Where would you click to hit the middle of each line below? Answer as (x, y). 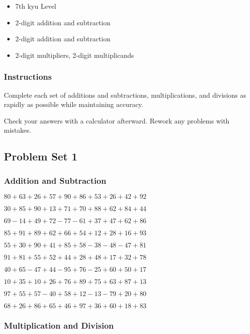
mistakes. (18, 130)
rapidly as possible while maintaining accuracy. (74, 104)
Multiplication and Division (59, 325)
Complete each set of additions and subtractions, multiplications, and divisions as (125, 95)
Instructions (28, 77)
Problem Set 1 (41, 156)
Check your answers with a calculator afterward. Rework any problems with (117, 120)
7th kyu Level (36, 6)
